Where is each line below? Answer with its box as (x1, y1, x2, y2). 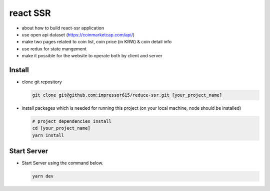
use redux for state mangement (21, 45, 87, 52)
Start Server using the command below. (21, 160, 103, 166)
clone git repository (21, 79, 62, 85)
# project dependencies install (32, 118, 112, 124)
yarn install (32, 132, 64, 138)
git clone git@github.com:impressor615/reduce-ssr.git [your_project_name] (32, 92, 222, 98)
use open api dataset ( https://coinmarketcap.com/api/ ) (21, 31, 135, 37)
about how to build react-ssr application (21, 25, 104, 31)
